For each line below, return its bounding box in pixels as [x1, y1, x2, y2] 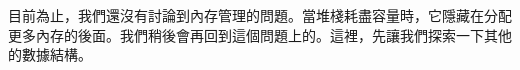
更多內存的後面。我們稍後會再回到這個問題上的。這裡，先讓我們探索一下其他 [8, 24, 512, 45]
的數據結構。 [8, 44, 92, 65]
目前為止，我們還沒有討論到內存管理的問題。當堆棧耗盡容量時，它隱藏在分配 [8, 5, 512, 25]
